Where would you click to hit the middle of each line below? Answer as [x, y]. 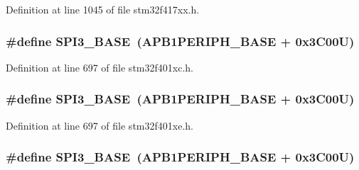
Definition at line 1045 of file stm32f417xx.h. [103, 9]
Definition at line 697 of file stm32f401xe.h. [100, 125]
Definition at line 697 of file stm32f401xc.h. [100, 67]
